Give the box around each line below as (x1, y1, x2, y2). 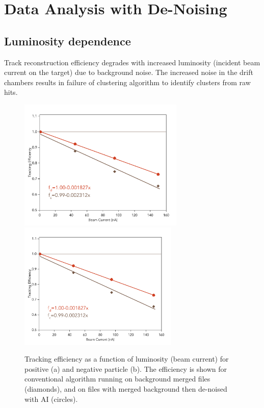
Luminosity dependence (4, 33, 131, 48)
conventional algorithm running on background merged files (24, 373, 210, 384)
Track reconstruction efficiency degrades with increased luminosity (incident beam (4, 57, 260, 67)
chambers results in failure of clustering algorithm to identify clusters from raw (4, 76, 251, 87)
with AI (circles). (24, 393, 78, 404)
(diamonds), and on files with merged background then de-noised (24, 383, 227, 394)
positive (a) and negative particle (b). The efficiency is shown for (24, 363, 227, 374)
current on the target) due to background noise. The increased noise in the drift (4, 67, 253, 78)
